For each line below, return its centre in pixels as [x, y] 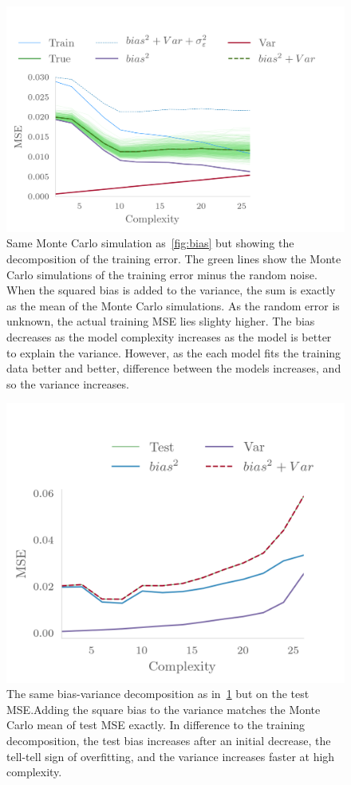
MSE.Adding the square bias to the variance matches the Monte [164, 709]
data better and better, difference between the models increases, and [174, 368]
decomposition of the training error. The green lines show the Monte [174, 258]
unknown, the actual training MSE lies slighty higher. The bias [161, 321]
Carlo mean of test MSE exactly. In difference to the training [156, 725]
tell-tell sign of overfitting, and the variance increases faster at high [171, 756]
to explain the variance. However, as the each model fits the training [174, 352]
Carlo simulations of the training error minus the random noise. [162, 274]
